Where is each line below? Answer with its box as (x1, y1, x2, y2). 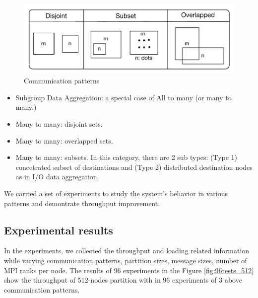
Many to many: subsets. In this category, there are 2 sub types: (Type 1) (15, 152, 238, 162)
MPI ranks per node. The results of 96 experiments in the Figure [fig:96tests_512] (4, 265, 254, 275)
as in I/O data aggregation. (15, 171, 99, 182)
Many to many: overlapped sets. (15, 135, 113, 146)
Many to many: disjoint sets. (15, 118, 103, 129)
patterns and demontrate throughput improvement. (4, 198, 160, 208)
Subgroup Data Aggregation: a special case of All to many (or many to (15, 92, 232, 102)
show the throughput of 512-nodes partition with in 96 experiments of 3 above (4, 275, 242, 285)
